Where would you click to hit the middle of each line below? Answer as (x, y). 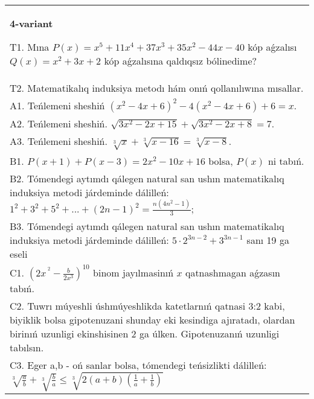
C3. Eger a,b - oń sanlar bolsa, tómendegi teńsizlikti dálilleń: (138, 365)
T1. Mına (30, 47)
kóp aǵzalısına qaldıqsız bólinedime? (181, 61)
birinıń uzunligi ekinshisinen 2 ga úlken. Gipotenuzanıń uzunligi (145, 334)
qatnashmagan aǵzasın (233, 273)
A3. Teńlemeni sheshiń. (59, 141)
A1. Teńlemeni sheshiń (57, 105)
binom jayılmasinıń (133, 273)
